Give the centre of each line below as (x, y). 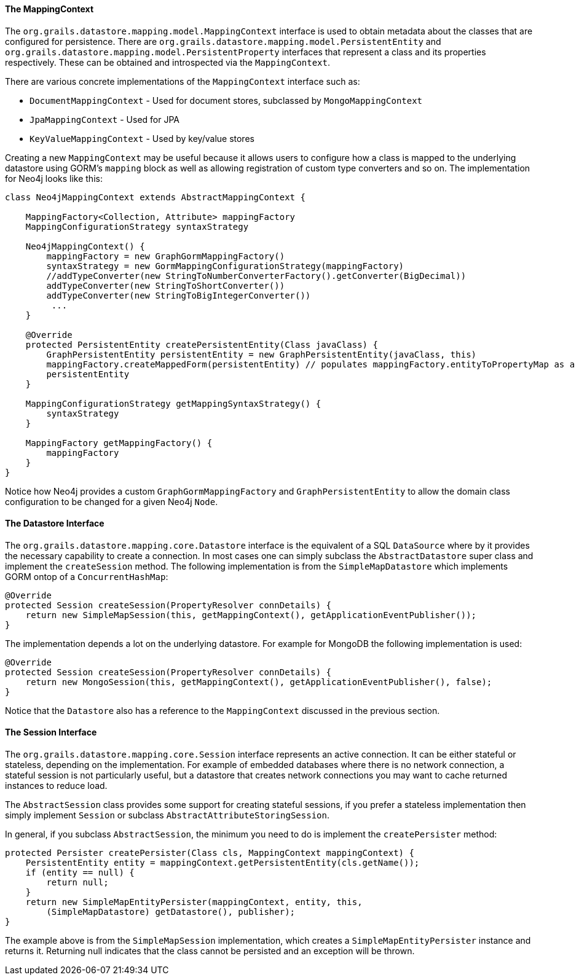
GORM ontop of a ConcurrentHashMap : (87, 576)
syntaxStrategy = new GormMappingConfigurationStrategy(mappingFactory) (225, 266)
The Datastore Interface (55, 523)
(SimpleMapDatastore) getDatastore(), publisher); (171, 912)
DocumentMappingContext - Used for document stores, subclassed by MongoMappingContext (226, 100)
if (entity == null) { (80, 873)
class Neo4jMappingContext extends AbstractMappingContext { (155, 197)
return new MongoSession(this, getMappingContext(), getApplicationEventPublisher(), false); (259, 682)
